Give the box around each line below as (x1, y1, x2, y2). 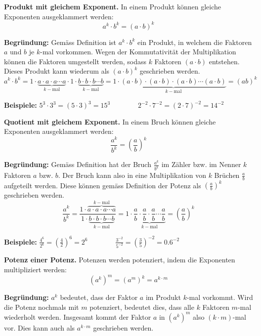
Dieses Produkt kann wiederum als (4, 66, 110, 76)
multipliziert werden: (4, 264, 67, 274)
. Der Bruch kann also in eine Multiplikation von (58, 170, 206, 180)
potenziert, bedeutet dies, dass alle (89, 301, 194, 312)
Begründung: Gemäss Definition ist (4, 37, 116, 47)
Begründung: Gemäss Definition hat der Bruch (4, 159, 151, 169)
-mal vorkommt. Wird (186, 292, 253, 302)
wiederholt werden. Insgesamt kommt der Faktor (4, 311, 151, 322)
